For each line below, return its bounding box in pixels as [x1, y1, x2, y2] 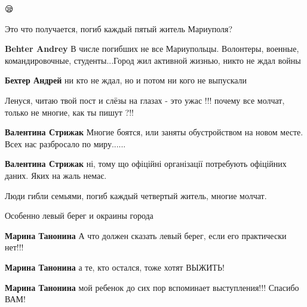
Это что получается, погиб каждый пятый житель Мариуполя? [5, 22, 233, 35]
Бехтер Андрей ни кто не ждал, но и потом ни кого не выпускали [5, 74, 247, 86]
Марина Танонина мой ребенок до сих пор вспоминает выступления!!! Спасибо [5, 281, 299, 293]
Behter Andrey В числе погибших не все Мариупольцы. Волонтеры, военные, [5, 42, 299, 55]
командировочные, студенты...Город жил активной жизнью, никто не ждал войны [5, 54, 301, 66]
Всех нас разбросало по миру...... [5, 137, 126, 150]
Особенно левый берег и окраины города [5, 209, 153, 222]
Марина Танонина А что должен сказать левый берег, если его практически [5, 229, 287, 241]
